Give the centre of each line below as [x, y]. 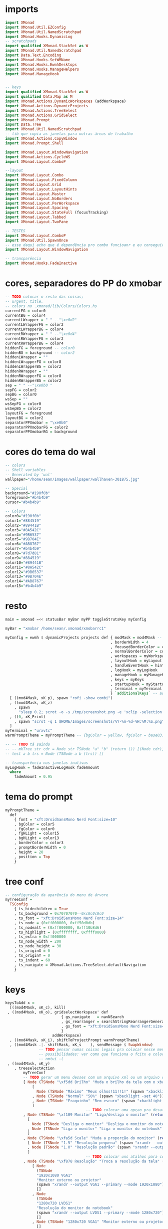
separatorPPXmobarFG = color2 [37, 427]
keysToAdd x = [20, 1003]
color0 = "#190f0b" [23, 516]
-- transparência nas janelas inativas [47, 763]
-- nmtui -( [51, 1059]
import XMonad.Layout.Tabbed [35, 217]
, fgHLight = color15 [36, 834]
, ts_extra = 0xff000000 [40, 937]
